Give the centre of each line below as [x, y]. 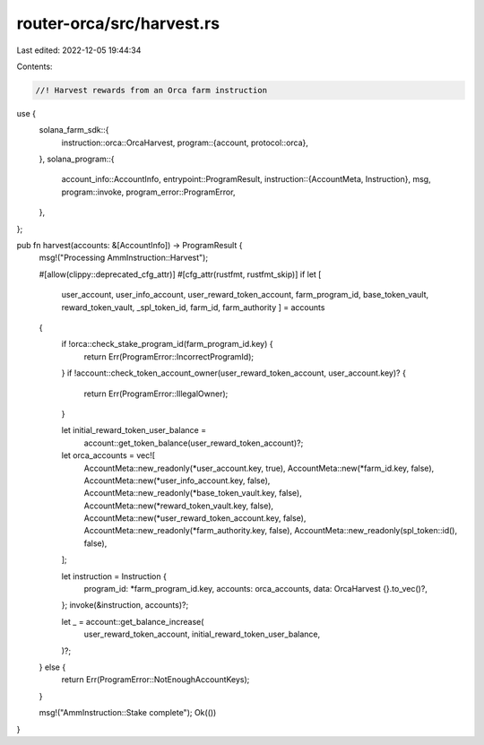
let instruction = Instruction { [114, 576]
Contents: [35, 66]
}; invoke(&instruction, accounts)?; [125, 605]
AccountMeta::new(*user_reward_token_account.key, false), [195, 518]
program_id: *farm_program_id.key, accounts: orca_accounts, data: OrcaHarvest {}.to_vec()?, [255, 589]
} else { [52, 667]
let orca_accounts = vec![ [108, 455]
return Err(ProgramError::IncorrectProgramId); [169, 356]
